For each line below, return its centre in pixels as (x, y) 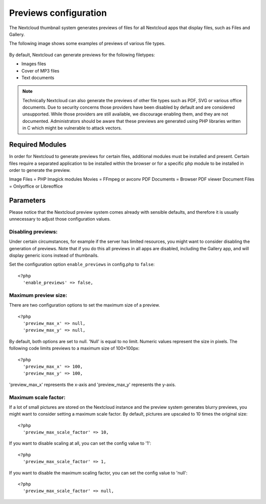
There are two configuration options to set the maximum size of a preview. (84, 305)
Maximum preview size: (38, 295)
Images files (34, 64)
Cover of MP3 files (40, 71)
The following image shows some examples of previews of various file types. (87, 43)
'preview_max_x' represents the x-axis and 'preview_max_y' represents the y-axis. (93, 385)
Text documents (38, 78)
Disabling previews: (33, 232)
